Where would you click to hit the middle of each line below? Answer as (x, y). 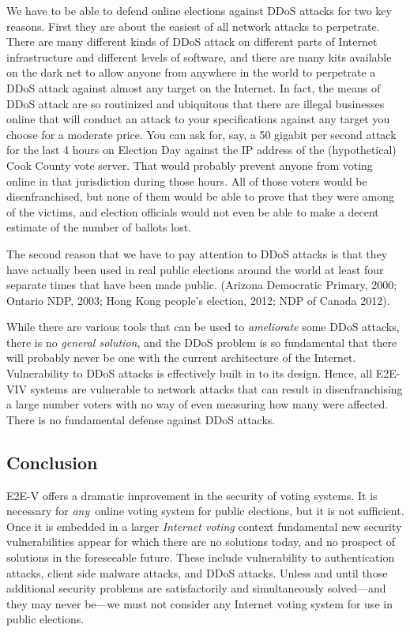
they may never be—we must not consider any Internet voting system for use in (199, 603)
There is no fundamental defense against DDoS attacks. (141, 419)
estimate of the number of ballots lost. (99, 227)
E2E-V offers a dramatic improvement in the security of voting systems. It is (192, 495)
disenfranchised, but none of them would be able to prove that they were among (201, 196)
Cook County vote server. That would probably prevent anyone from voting (190, 165)
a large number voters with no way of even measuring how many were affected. (197, 404)
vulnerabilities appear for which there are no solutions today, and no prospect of (201, 542)
